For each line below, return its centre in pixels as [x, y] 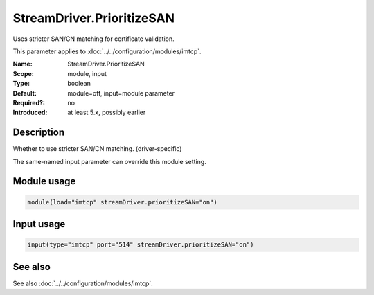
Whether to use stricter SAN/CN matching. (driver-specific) [97, 149]
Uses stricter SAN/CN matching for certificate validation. [93, 39]
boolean [79, 84]
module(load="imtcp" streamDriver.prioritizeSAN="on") [122, 202]
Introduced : [30, 113]
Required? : [29, 102]
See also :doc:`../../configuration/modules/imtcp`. [83, 283]
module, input [87, 73]
